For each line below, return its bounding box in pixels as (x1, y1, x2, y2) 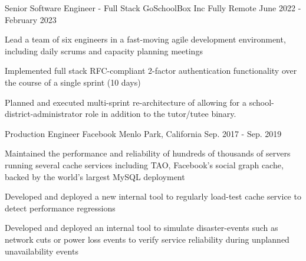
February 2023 (5, 13, 57, 25)
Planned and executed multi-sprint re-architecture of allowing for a (5, 96, 246, 108)
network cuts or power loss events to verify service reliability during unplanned (5, 233, 289, 245)
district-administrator (5, 107, 83, 120)
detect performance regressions (5, 201, 116, 214)
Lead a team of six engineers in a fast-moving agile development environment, (5, 33, 286, 45)
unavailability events (5, 244, 78, 257)
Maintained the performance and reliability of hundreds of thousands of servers (5, 147, 291, 159)
